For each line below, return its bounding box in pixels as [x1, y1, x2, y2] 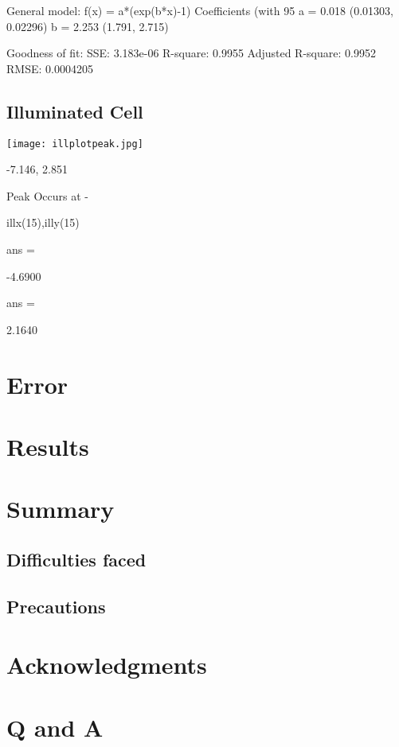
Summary [6, 492, 115, 525]
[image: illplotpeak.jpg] [6, 138, 143, 150]
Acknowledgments [6, 648, 207, 681]
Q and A [6, 710, 104, 743]
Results [6, 430, 89, 462]
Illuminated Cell [6, 99, 143, 123]
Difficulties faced [6, 547, 147, 571]
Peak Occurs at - [6, 187, 88, 204]
